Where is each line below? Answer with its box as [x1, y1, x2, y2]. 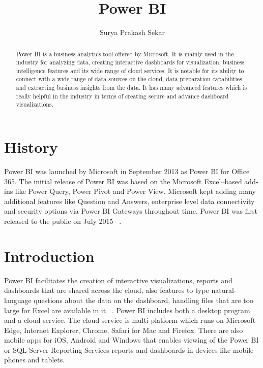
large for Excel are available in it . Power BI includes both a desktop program [4, 305, 250, 315]
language [4, 294, 32, 305]
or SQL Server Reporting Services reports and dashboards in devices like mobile [4, 344, 254, 355]
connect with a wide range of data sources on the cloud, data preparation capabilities [16, 75, 242, 83]
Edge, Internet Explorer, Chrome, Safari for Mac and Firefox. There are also [4, 324, 243, 335]
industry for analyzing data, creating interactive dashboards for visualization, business [16, 58, 245, 66]
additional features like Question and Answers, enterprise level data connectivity [4, 195, 255, 206]
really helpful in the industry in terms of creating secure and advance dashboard [16, 91, 229, 100]
